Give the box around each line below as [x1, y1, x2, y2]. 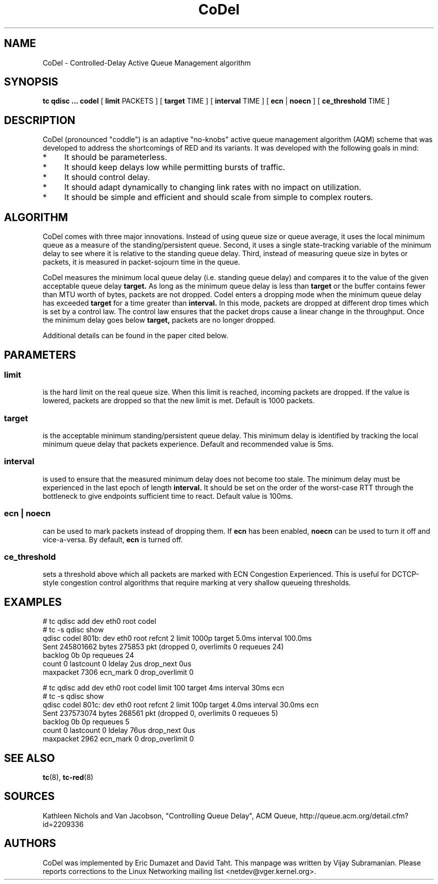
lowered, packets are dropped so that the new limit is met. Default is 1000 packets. [42, 396, 315, 405]
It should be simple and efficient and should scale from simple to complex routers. [64, 192, 373, 203]
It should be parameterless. [64, 152, 167, 163]
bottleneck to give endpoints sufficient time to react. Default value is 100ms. [42, 491, 293, 500]
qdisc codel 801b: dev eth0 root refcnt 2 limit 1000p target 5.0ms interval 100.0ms [42, 634, 312, 643]
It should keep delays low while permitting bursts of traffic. [64, 162, 285, 173]
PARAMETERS [4, 348, 76, 361]
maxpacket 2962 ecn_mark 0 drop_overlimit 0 [42, 734, 194, 743]
